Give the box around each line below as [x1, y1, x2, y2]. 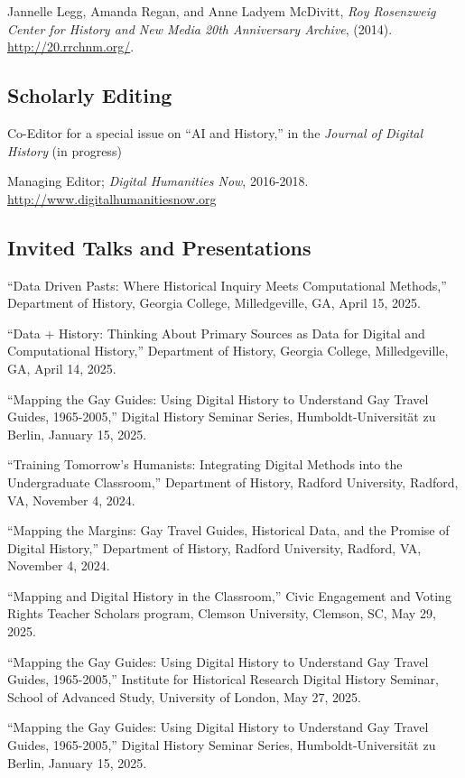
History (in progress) [7, 141, 122, 160]
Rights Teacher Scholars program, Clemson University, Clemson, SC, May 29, [7, 604, 436, 623]
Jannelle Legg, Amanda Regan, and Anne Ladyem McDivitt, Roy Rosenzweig [7, 2, 436, 20]
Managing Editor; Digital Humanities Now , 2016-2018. [7, 171, 309, 190]
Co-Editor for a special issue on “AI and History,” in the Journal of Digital [7, 123, 423, 142]
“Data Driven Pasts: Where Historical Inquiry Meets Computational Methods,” [7, 275, 447, 294]
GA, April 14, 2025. [7, 358, 116, 377]
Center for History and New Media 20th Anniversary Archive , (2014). [7, 19, 393, 38]
